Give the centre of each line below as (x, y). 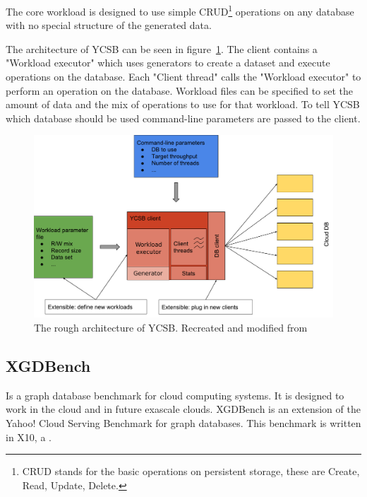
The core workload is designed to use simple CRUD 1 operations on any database (180, 10)
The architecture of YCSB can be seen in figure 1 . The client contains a (162, 48)
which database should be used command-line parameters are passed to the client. (183, 118)
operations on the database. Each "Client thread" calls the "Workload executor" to (183, 77)
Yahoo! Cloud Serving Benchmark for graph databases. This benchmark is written (183, 422)
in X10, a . (29, 437)
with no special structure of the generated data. (109, 25)
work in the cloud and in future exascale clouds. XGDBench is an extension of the (183, 409)
